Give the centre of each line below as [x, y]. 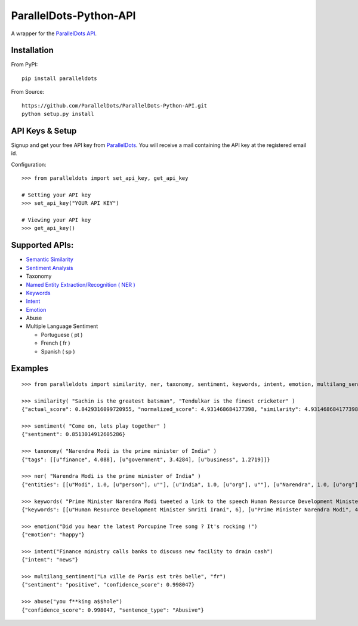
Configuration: [29, 164]
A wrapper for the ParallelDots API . [54, 33]
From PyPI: [24, 65]
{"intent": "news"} [50, 560]
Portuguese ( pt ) [62, 335]
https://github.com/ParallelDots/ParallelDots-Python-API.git [115, 105]
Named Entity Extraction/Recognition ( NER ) [81, 284]
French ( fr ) [56, 343]
